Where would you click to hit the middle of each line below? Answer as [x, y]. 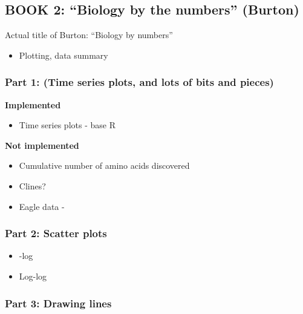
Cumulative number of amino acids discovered [104, 165]
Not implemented [42, 145]
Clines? [32, 185]
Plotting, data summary [64, 55]
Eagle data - [42, 206]
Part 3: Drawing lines [58, 303]
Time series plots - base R [67, 125]
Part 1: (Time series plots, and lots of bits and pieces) [139, 82]
